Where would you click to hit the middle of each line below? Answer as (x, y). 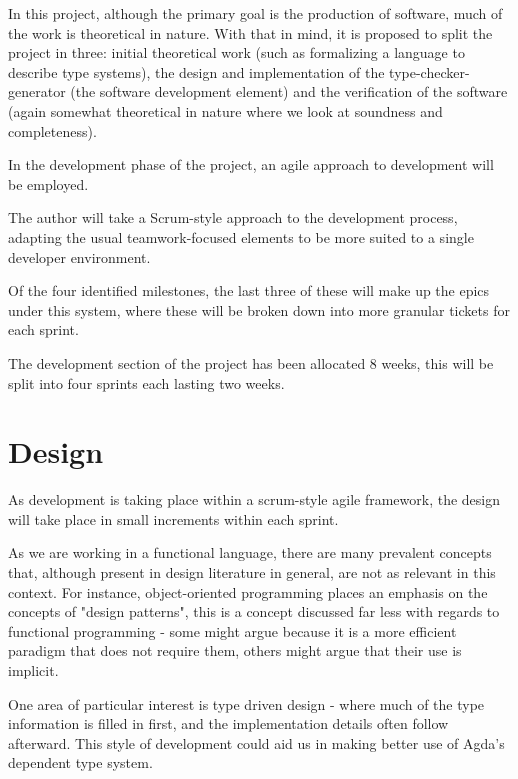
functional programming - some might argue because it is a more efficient (232, 630)
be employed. (48, 183)
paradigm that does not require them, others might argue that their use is (235, 650)
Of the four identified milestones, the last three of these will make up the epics (249, 290)
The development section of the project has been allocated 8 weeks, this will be (251, 362)
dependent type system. (80, 762)
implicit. (33, 669)
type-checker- (429, 71)
